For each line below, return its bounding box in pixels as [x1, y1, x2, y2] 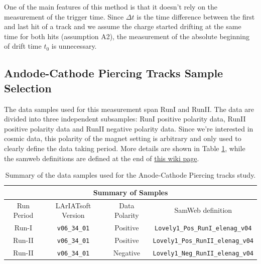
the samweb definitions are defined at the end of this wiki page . [4, 153, 199, 163]
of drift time [4, 41, 42, 51]
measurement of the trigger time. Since [4, 11, 124, 22]
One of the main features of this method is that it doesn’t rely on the [4, 2, 218, 12]
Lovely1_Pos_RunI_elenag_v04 [155, 225, 252, 232]
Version [62, 210, 85, 220]
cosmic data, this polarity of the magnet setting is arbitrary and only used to [4, 133, 241, 144]
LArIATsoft [55, 200, 91, 210]
